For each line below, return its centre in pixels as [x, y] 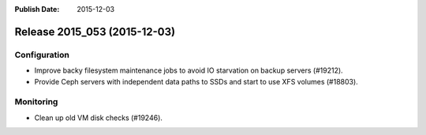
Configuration [42, 54]
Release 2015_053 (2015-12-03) [95, 32]
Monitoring [36, 102]
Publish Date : [37, 9]
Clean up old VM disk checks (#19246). [99, 118]
